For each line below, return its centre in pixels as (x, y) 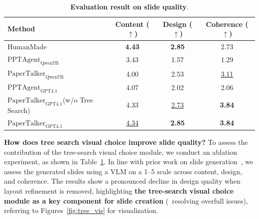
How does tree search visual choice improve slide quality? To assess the (126, 142)
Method (21, 29)
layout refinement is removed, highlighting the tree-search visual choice (119, 190)
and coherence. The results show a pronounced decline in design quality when (122, 181)
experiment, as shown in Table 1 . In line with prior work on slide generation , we (129, 162)
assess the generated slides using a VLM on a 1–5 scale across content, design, (123, 171)
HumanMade (27, 47)
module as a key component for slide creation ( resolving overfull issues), (126, 200)
